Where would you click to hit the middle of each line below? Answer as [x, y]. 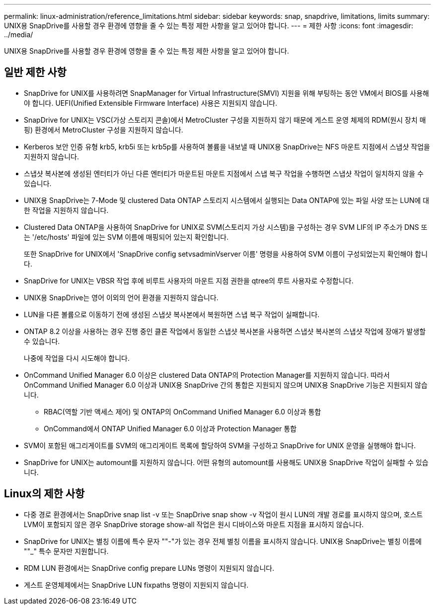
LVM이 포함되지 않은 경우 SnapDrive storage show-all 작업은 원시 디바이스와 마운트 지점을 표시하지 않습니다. [194, 524]
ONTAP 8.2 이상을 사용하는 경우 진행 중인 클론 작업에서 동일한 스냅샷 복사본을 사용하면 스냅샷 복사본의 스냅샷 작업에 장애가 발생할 [225, 331]
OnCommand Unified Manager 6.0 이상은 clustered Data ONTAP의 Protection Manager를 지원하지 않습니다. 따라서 [207, 375]
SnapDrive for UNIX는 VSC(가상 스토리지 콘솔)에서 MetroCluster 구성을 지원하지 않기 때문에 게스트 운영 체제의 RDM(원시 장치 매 [225, 120]
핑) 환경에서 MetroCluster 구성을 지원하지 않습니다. [104, 130]
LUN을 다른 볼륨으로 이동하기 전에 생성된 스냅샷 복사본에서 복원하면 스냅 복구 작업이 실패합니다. [172, 314]
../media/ [19, 34]
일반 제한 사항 [35, 72]
